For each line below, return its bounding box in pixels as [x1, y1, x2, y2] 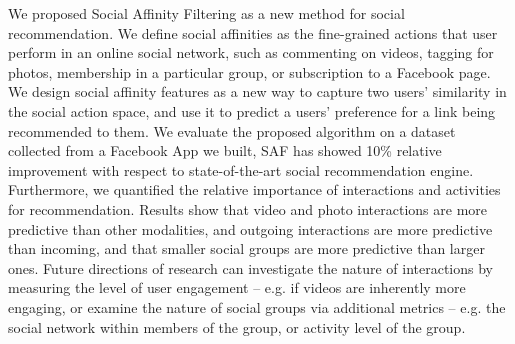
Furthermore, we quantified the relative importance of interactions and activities [8, 179, 501, 200]
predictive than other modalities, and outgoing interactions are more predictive [8, 218, 493, 239]
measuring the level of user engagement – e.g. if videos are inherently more [8, 277, 466, 298]
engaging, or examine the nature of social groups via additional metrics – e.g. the [8, 296, 506, 317]
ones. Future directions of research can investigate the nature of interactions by [8, 257, 493, 278]
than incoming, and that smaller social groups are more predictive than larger [8, 238, 485, 259]
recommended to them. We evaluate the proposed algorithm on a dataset [8, 120, 456, 141]
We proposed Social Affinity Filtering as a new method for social [8, 3, 405, 23]
